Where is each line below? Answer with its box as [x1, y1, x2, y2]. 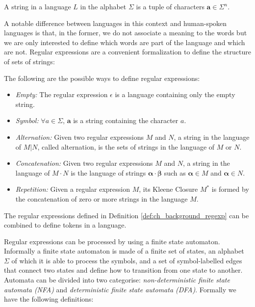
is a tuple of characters [136, 1, 204, 11]
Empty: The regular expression [15, 89, 108, 100]
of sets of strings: [4, 56, 55, 66]
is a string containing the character [73, 115, 178, 126]
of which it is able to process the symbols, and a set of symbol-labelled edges [11, 255, 242, 265]
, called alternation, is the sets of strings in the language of [37, 141, 215, 152]
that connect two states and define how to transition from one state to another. [4, 265, 243, 275]
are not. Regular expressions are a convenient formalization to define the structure [4, 47, 251, 57]
